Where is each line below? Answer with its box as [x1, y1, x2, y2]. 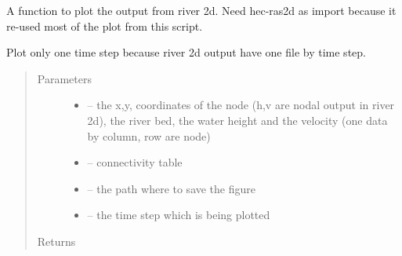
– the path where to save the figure [87, 180, 256, 196]
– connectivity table [87, 154, 183, 170]
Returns [37, 232, 76, 249]
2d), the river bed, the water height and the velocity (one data [87, 112, 388, 128]
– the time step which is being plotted [87, 207, 270, 223]
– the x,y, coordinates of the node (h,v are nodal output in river [87, 97, 395, 113]
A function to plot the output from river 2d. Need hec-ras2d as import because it [6, 2, 397, 18]
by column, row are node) [87, 127, 211, 144]
